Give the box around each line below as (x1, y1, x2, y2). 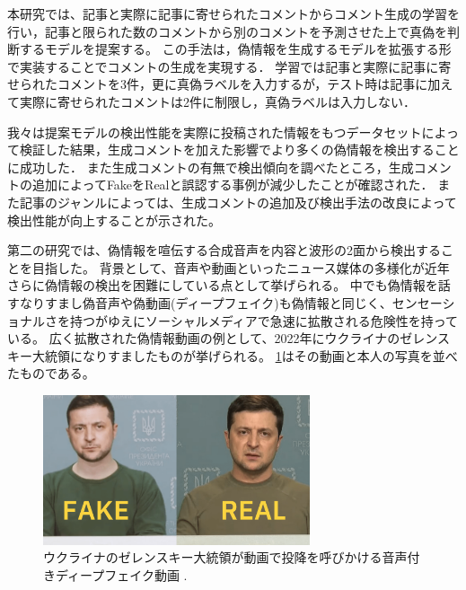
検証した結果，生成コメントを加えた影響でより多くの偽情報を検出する (19, 140, 435, 159)
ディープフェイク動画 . (55, 566, 188, 584)
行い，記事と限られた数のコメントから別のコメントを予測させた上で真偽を (7, 22, 447, 40)
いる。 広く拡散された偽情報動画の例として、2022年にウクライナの (7, 329, 400, 348)
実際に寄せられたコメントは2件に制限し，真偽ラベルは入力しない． (19, 92, 416, 110)
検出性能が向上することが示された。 (7, 210, 221, 229)
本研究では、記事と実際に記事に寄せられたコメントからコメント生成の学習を (7, 4, 460, 22)
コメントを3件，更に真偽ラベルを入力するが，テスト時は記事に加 (57, 75, 441, 93)
